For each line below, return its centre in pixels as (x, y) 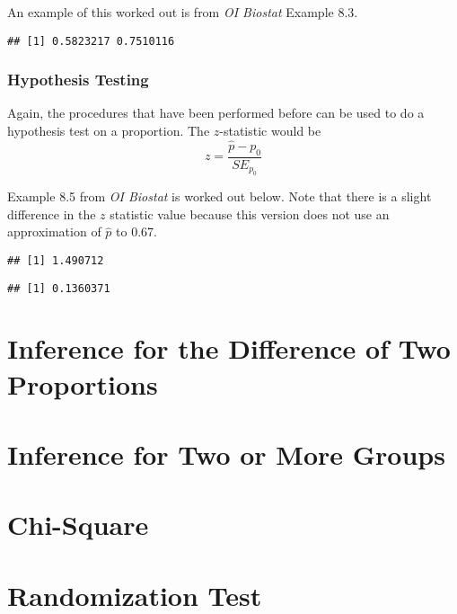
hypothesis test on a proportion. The (109, 131)
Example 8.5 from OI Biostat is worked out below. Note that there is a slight (220, 196)
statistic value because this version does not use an (250, 214)
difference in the (52, 214)
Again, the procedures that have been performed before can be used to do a (216, 113)
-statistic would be (270, 131)
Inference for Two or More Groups (226, 454)
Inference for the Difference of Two (229, 348)
